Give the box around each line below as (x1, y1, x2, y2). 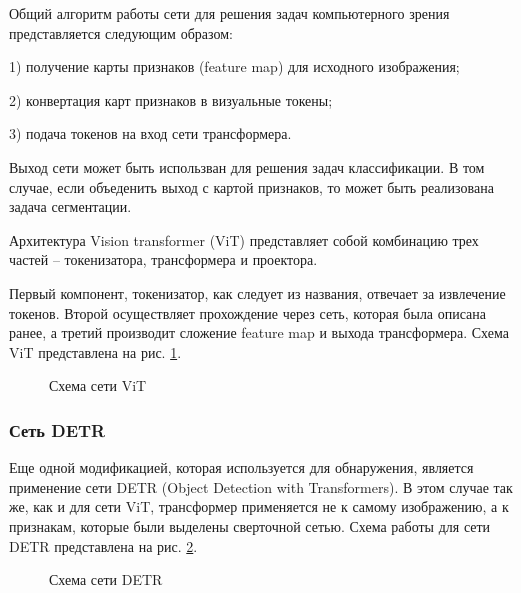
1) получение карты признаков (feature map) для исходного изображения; (9, 56, 460, 77)
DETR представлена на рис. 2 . (9, 535, 198, 556)
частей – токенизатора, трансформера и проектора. (9, 249, 318, 270)
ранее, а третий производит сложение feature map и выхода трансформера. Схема (9, 322, 509, 343)
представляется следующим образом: (9, 22, 233, 43)
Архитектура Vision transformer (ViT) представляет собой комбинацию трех (9, 229, 479, 250)
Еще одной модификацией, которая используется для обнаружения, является (9, 457, 474, 478)
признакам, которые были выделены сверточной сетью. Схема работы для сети (9, 515, 491, 536)
